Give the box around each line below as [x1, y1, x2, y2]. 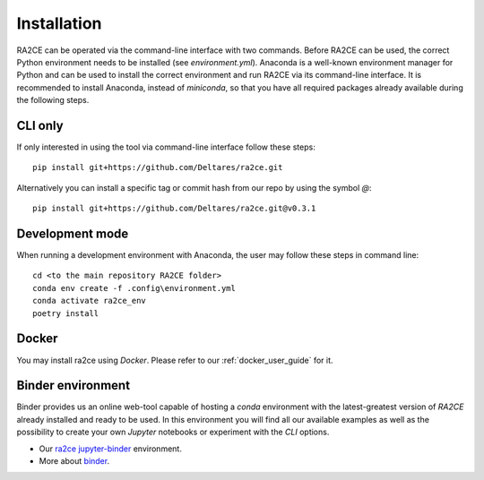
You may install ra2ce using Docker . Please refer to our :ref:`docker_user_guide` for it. [16, 355, 333, 365]
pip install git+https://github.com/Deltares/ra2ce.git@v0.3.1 [32, 203, 316, 214]
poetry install [32, 308, 99, 318]
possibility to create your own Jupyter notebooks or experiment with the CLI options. [16, 426, 330, 438]
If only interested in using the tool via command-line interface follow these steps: [16, 141, 315, 152]
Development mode [16, 227, 129, 241]
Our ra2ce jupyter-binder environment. [39, 443, 183, 454]
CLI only [16, 117, 64, 133]
